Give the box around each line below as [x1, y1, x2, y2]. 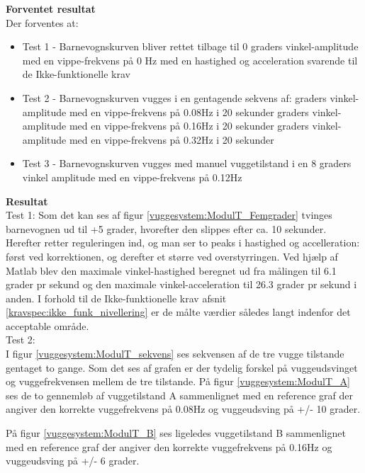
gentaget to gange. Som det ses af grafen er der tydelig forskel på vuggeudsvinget [6, 360, 358, 375]
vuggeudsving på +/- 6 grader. [6, 453, 140, 468]
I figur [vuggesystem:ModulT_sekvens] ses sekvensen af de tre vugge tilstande [6, 346, 344, 361]
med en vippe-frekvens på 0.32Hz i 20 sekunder [69, 132, 274, 147]
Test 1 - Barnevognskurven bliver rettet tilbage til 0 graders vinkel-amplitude [22, 39, 359, 54]
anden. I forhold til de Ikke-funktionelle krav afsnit [6, 290, 227, 305]
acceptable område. [6, 318, 89, 333]
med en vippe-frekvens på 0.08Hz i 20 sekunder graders [69, 104, 309, 119]
